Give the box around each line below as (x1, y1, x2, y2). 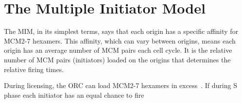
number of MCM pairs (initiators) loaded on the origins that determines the (4, 54, 231, 64)
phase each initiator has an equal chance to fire (4, 89, 144, 100)
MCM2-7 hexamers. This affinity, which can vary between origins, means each (4, 35, 236, 45)
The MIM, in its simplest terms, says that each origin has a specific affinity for (4, 26, 239, 36)
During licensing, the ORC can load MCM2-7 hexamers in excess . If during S (4, 80, 237, 90)
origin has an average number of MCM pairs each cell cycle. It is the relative (4, 45, 232, 55)
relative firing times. (4, 64, 64, 74)
